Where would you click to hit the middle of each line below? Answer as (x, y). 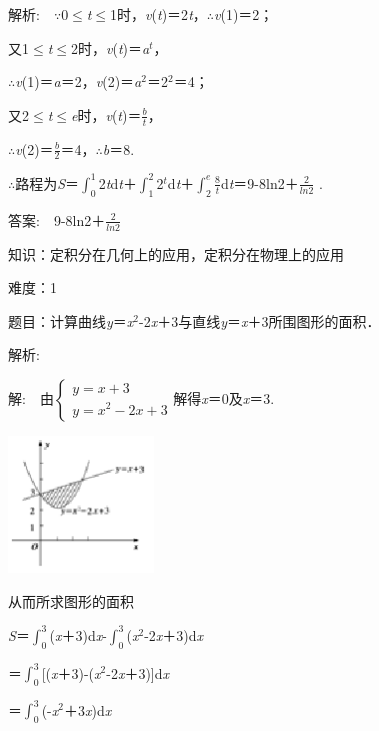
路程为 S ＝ (47, 182)
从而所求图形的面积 (71, 600)
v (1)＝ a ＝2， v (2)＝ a (78, 81)
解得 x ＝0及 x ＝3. (224, 397)
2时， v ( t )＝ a (110, 47)
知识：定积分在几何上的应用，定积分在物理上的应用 (176, 253)
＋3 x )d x (87, 709)
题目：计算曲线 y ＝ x (71, 320)
